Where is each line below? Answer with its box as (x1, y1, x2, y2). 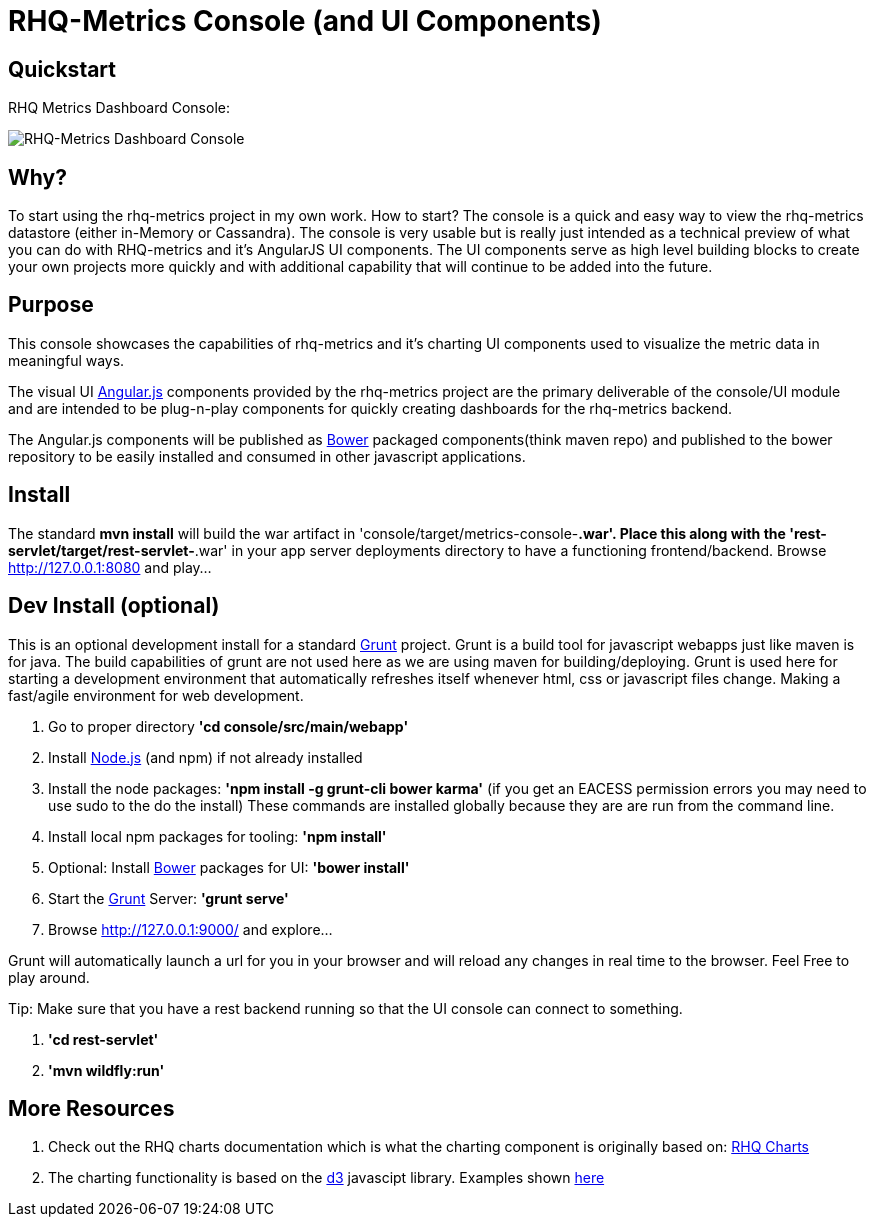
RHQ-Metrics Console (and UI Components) (8, 4, 602, 38)
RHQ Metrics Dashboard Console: (8, 99, 230, 117)
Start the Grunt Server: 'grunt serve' (48, 889, 289, 907)
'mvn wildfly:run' (48, 1061, 165, 1079)
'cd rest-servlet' (48, 1030, 159, 1048)
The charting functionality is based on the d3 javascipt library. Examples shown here (48, 1169, 605, 1187)
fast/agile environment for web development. (8, 686, 304, 704)
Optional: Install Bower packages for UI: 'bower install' (48, 858, 410, 876)
